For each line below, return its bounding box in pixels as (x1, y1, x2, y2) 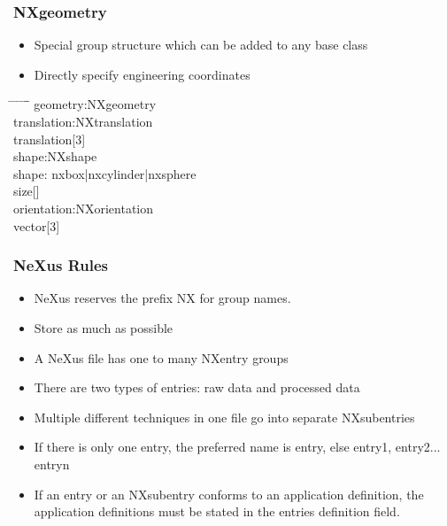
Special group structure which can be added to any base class (34, 35, 368, 54)
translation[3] (13, 129, 86, 148)
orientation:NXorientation (13, 198, 154, 217)
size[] (13, 182, 40, 200)
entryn (34, 454, 70, 473)
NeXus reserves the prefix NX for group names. (34, 289, 291, 307)
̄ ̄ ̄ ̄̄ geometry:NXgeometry (13, 95, 157, 113)
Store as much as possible (34, 318, 173, 336)
